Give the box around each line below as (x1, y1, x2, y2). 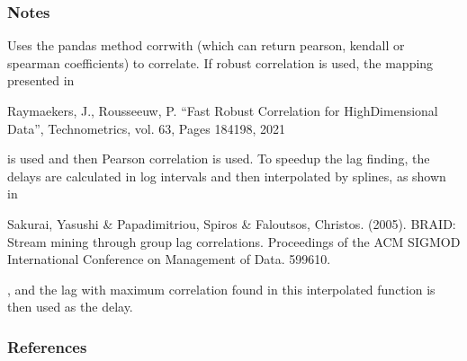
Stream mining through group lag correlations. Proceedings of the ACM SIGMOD (7, 232, 461, 251)
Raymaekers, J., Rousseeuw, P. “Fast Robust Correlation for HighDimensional (7, 101, 438, 119)
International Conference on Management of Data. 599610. (7, 250, 331, 269)
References (7, 335, 87, 357)
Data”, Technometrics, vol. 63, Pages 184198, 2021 (7, 119, 285, 137)
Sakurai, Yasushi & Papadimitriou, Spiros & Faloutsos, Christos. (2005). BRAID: (7, 214, 456, 233)
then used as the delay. (7, 297, 133, 316)
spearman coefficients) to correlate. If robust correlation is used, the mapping (7, 53, 434, 72)
